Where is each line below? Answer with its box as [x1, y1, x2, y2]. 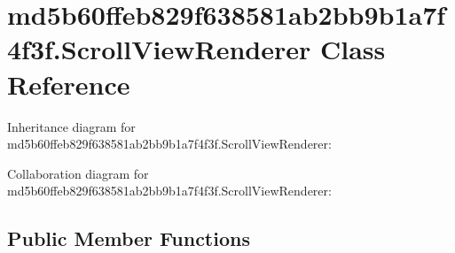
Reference [7, 65, 130, 102]
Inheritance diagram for [7, 117, 136, 135]
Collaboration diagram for [7, 164, 149, 182]
